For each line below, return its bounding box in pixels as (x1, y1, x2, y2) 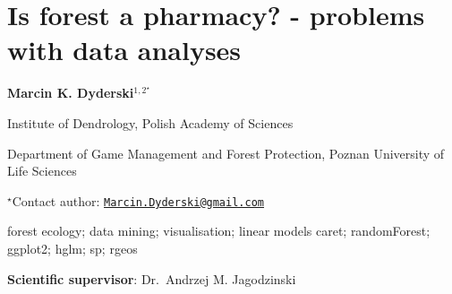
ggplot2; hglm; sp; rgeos (7, 238, 138, 257)
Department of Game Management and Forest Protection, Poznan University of (7, 143, 445, 162)
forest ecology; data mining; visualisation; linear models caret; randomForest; (7, 221, 431, 240)
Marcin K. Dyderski (7, 83, 134, 102)
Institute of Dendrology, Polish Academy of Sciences (7, 113, 294, 132)
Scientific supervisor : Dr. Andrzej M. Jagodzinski (7, 269, 296, 288)
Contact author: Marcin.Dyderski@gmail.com (12, 191, 264, 210)
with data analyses (7, 31, 242, 68)
